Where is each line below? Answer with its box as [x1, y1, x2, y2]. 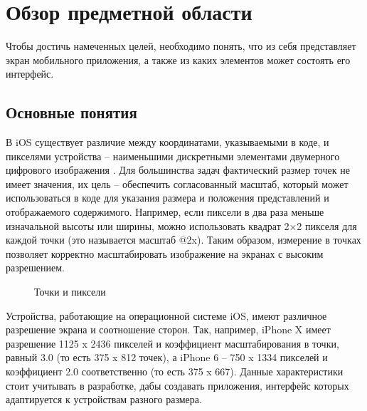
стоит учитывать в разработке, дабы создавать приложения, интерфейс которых [6, 378, 349, 392]
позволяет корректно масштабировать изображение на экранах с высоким [6, 246, 324, 261]
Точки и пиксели [34, 284, 106, 299]
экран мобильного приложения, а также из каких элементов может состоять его [6, 52, 351, 67]
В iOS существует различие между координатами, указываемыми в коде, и [6, 135, 329, 150]
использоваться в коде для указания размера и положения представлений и [6, 190, 329, 205]
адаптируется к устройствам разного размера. [6, 392, 202, 407]
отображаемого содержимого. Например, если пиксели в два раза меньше [6, 204, 324, 219]
